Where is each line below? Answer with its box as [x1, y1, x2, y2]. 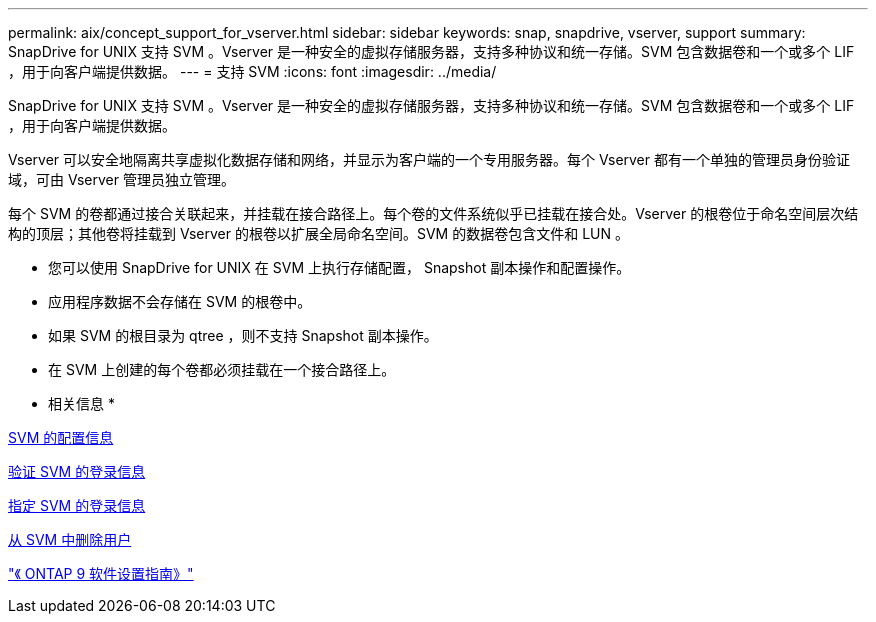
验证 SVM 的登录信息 [8, 463, 146, 480]
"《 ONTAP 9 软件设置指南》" [8, 565, 194, 582]
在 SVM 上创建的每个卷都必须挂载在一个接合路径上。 [48, 361, 396, 378]
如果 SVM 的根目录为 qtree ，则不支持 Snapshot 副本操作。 [48, 327, 438, 344]
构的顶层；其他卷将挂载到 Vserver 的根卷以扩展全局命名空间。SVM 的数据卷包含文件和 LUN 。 [8, 225, 629, 242]
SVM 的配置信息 [8, 429, 114, 446]
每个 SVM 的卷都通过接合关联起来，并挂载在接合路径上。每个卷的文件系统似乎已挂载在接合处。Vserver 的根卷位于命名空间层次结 [8, 205, 859, 222]
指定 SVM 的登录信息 [8, 497, 146, 514]
